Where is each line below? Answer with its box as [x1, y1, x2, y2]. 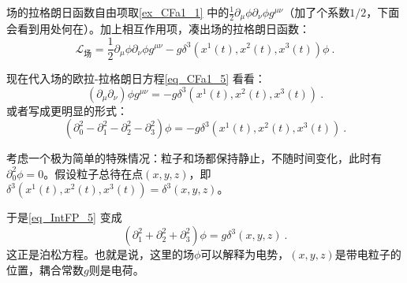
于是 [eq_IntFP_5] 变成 [6, 209, 122, 225]
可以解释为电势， [200, 246, 289, 263]
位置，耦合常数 [6, 261, 84, 277]
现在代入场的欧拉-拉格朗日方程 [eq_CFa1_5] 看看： [6, 70, 266, 87]
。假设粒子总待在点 [43, 165, 144, 181]
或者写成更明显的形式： [6, 102, 128, 118]
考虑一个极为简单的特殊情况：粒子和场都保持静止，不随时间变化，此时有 [6, 150, 382, 166]
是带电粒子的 [334, 246, 401, 263]
